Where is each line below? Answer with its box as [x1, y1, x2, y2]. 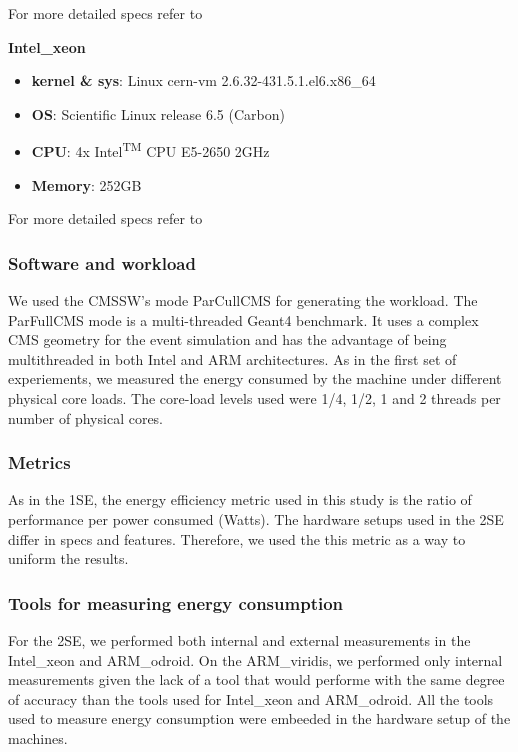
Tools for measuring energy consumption [8, 590, 344, 615]
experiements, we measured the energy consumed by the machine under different [8, 368, 502, 389]
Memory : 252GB [31, 174, 142, 195]
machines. [8, 727, 68, 748]
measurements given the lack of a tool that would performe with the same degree [8, 669, 505, 690]
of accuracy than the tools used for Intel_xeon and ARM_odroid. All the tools [8, 688, 494, 709]
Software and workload [8, 250, 196, 275]
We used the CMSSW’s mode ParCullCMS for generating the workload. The [8, 290, 478, 311]
